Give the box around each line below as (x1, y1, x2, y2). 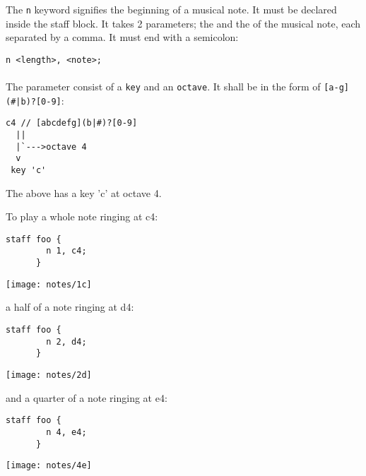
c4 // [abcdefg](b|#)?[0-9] (6, 118, 138, 129)
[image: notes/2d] (6, 369, 92, 380)
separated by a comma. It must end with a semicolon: (6, 30, 239, 44)
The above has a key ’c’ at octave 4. (6, 185, 162, 200)
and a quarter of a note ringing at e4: (6, 390, 167, 405)
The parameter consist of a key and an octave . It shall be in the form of (6, 79, 321, 94)
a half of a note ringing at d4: (6, 299, 134, 314)
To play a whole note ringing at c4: (6, 209, 158, 224)
